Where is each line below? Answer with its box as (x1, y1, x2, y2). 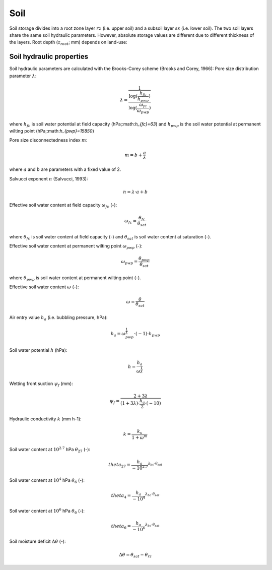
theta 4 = (111, 492, 131, 499)
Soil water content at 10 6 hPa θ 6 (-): (9, 507, 85, 515)
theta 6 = (111, 523, 131, 530)
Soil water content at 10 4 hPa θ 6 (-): (9, 477, 85, 484)
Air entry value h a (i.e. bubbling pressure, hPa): (9, 314, 108, 322)
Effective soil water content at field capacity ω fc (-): (9, 202, 117, 209)
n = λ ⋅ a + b (123, 189, 148, 195)
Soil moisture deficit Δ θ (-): (9, 538, 66, 544)
